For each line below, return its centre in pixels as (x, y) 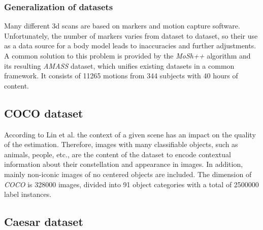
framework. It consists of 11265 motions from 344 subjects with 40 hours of (121, 76)
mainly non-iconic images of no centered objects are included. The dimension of (128, 174)
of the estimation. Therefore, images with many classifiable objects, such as (121, 144)
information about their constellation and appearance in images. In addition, (124, 164)
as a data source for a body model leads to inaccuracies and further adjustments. (130, 46)
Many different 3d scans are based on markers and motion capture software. (122, 26)
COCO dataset (44, 113)
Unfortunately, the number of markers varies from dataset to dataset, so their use (131, 35)
